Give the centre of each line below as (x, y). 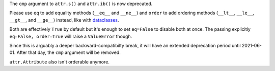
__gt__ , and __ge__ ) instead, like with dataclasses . (64, 20)
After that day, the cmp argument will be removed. (68, 52)
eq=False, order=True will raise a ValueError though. (71, 36)
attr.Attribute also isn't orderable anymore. (59, 62)
